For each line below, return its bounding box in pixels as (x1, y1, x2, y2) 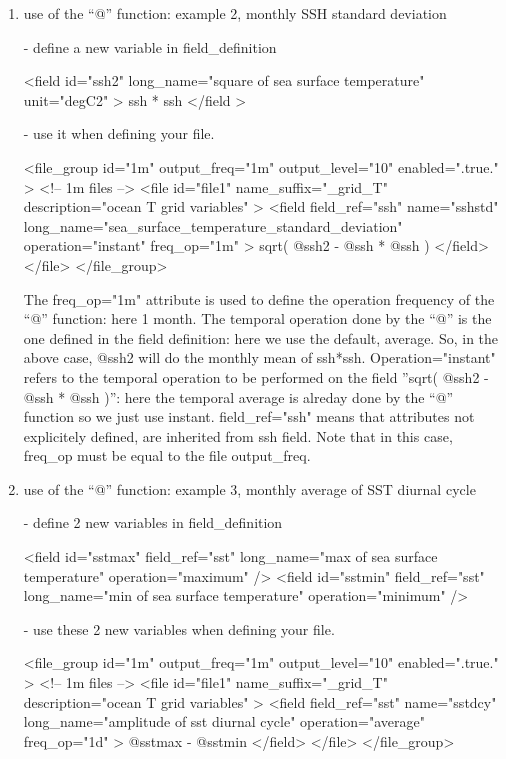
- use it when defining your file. (23, 123, 215, 144)
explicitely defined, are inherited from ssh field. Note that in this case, (23, 425, 453, 446)
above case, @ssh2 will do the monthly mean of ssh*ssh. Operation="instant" (23, 347, 496, 368)
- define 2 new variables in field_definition (23, 512, 283, 533)
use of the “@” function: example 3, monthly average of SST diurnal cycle (23, 478, 476, 499)
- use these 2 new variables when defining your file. (23, 618, 335, 639)
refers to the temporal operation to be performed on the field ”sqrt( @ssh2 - (23, 366, 489, 387)
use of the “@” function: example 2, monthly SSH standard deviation (23, 3, 447, 23)
